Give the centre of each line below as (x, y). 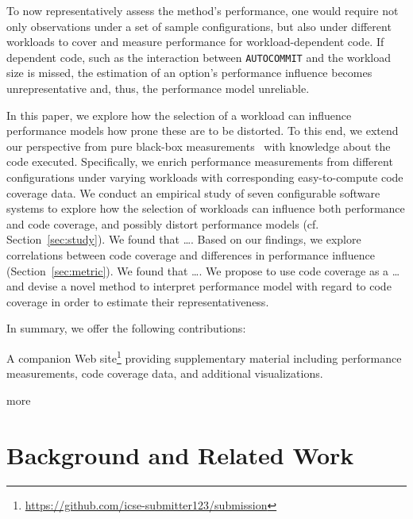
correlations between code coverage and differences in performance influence (191, 254)
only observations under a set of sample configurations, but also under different (199, 26)
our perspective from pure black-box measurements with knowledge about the (199, 146)
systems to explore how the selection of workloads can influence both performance (206, 208)
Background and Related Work (180, 454)
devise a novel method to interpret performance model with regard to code (210, 286)
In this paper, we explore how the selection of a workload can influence (179, 115)
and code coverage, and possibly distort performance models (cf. (163, 223)
